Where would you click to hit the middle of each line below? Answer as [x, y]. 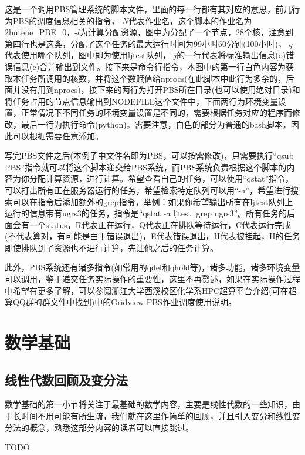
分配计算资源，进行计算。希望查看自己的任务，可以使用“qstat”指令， [161, 178]
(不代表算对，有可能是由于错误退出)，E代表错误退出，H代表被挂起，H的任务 [152, 236]
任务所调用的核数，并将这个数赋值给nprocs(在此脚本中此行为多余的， [153, 78]
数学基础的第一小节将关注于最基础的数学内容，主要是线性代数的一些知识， [148, 404]
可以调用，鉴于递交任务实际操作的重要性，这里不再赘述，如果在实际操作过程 [152, 279]
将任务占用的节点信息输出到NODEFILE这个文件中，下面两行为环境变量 [142, 101]
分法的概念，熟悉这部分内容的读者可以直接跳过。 [99, 427]
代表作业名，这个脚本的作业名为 [190, 20]
